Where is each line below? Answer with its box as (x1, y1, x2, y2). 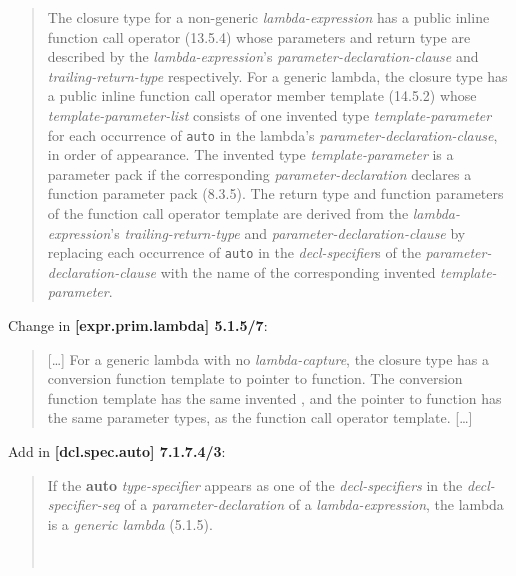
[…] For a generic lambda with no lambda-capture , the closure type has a (47, 348, 489, 369)
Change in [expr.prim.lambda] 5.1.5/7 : (8, 315, 268, 336)
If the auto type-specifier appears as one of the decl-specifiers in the (47, 474, 463, 495)
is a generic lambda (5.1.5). (47, 513, 213, 534)
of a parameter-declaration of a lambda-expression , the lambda (124, 494, 504, 515)
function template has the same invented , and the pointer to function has (47, 387, 502, 408)
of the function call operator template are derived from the (47, 203, 409, 223)
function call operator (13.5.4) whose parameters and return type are (47, 26, 471, 47)
